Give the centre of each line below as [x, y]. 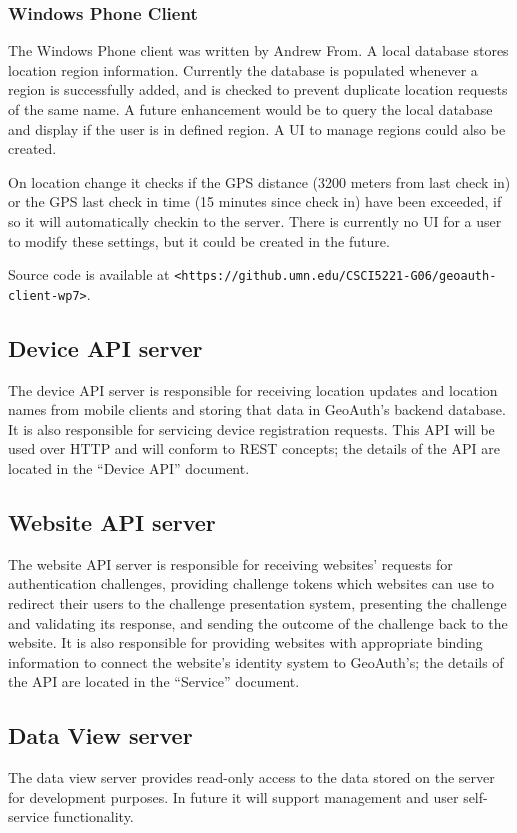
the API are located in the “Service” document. [154, 681]
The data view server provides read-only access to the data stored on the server [251, 777]
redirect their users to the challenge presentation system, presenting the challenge [257, 603]
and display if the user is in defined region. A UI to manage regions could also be [257, 128]
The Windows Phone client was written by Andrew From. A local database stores [258, 50]
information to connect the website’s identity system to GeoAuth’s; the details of [256, 661]
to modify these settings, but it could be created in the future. [199, 240]
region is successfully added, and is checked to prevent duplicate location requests [258, 89]
